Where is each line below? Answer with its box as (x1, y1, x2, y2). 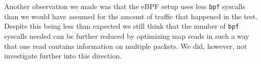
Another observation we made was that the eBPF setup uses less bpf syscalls (4, 1, 245, 11)
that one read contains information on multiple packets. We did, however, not (4, 40, 247, 51)
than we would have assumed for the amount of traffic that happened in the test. (4, 11, 258, 21)
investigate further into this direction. (4, 50, 122, 61)
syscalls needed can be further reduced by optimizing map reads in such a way (4, 30, 250, 41)
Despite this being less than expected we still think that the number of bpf (4, 21, 239, 31)
